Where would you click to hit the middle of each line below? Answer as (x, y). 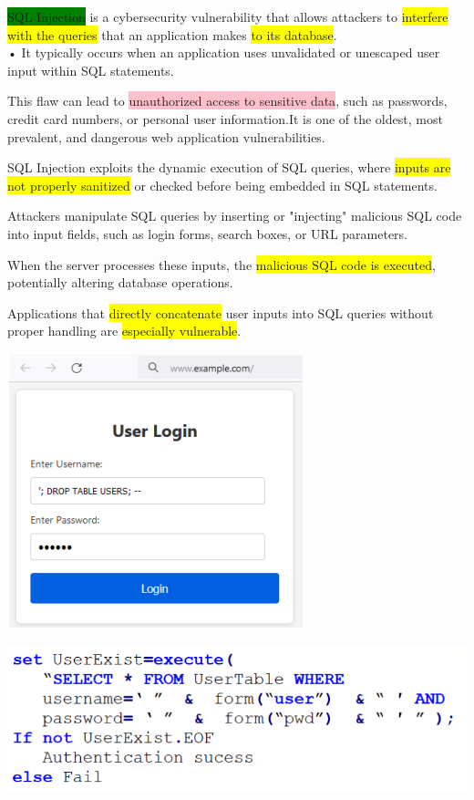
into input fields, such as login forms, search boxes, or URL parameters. (207, 233)
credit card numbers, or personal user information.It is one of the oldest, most (225, 118)
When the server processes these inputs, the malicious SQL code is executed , (222, 264)
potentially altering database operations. (120, 282)
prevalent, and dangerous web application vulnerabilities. (166, 136)
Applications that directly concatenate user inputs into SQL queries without (221, 312)
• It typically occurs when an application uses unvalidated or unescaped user (224, 52)
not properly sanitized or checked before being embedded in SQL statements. (222, 185)
